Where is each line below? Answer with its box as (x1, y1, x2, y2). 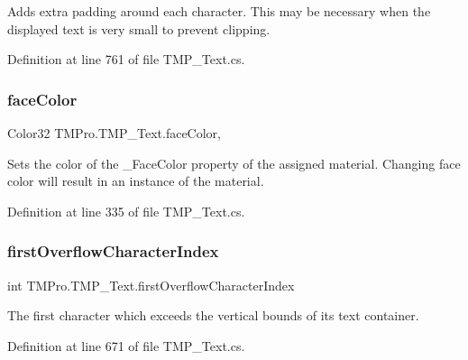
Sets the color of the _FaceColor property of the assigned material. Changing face (7, 153, 461, 172)
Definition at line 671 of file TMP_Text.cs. (7, 336, 245, 355)
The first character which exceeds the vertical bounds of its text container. (7, 306, 419, 325)
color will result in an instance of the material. (7, 171, 264, 190)
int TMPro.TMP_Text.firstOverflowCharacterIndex (7, 275, 295, 294)
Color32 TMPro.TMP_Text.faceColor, (7, 124, 221, 142)
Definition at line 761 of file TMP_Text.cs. (7, 50, 245, 69)
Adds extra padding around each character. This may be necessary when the (7, 2, 431, 20)
